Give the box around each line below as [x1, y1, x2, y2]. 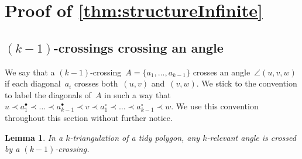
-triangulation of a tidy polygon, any [70, 131, 200, 143]
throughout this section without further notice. [5, 111, 173, 123]
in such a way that [104, 88, 171, 101]
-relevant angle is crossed [207, 131, 296, 143]
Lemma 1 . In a [5, 131, 63, 143]
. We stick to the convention [196, 77, 297, 89]
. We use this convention [171, 100, 259, 112]
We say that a [5, 65, 55, 78]
